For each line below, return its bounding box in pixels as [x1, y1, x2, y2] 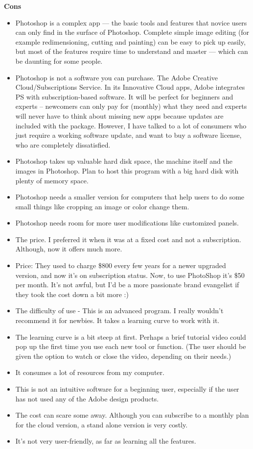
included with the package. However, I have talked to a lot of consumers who [15, 120, 247, 130]
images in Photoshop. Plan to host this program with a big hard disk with [15, 165, 239, 175]
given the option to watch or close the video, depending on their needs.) [15, 350, 231, 361]
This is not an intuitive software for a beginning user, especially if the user [15, 384, 239, 394]
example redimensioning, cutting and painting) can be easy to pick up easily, [15, 36, 246, 47]
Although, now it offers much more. [15, 244, 122, 254]
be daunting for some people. [15, 55, 103, 66]
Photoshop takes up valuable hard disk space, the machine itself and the [15, 156, 232, 166]
